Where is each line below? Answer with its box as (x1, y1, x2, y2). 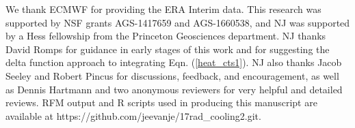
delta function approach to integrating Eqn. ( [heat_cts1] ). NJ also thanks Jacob (5, 55, 342, 69)
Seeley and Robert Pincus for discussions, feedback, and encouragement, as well (5, 68, 339, 82)
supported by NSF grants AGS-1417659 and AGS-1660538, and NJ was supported (5, 15, 350, 29)
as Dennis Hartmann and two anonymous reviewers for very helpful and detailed (5, 82, 343, 96)
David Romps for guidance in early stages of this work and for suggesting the (5, 42, 330, 56)
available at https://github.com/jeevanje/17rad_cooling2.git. (5, 108, 261, 123)
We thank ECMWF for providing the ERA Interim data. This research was (5, 2, 321, 16)
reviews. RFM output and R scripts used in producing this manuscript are (5, 95, 317, 110)
